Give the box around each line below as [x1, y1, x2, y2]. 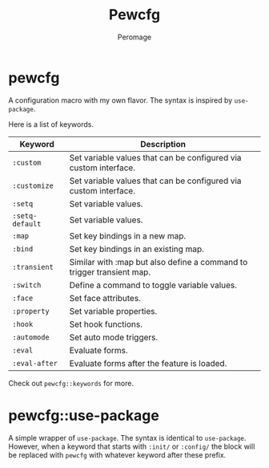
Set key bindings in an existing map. [69, 243, 204, 254]
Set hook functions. [69, 319, 143, 330]
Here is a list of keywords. [8, 119, 94, 129]
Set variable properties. [69, 305, 158, 316]
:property [12, 307, 50, 315]
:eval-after [12, 359, 58, 368]
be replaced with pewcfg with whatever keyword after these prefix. [8, 450, 227, 459]
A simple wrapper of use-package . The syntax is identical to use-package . [8, 433, 247, 442]
